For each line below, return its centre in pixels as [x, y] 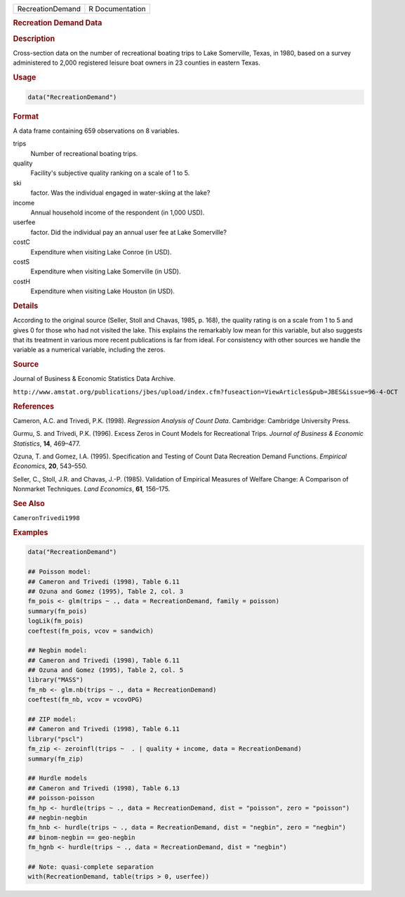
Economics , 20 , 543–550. [50, 466]
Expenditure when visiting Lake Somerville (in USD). [106, 271]
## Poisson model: [59, 572]
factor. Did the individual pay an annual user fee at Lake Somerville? [129, 232]
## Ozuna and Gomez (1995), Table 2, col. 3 [106, 591]
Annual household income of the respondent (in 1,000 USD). [118, 212]
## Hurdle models [58, 778]
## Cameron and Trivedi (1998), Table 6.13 [104, 788]
